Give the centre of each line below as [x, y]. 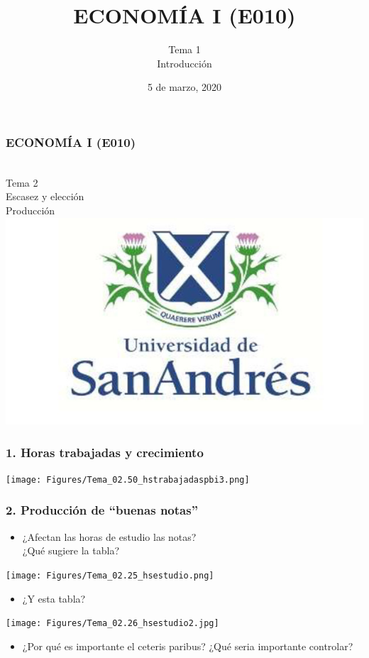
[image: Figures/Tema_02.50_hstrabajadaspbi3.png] [128, 479]
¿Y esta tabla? [54, 598]
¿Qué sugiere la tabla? [71, 550]
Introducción [184, 63]
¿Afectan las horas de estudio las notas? [109, 536]
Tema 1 [184, 49]
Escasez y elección [45, 196]
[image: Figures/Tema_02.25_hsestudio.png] [110, 575]
